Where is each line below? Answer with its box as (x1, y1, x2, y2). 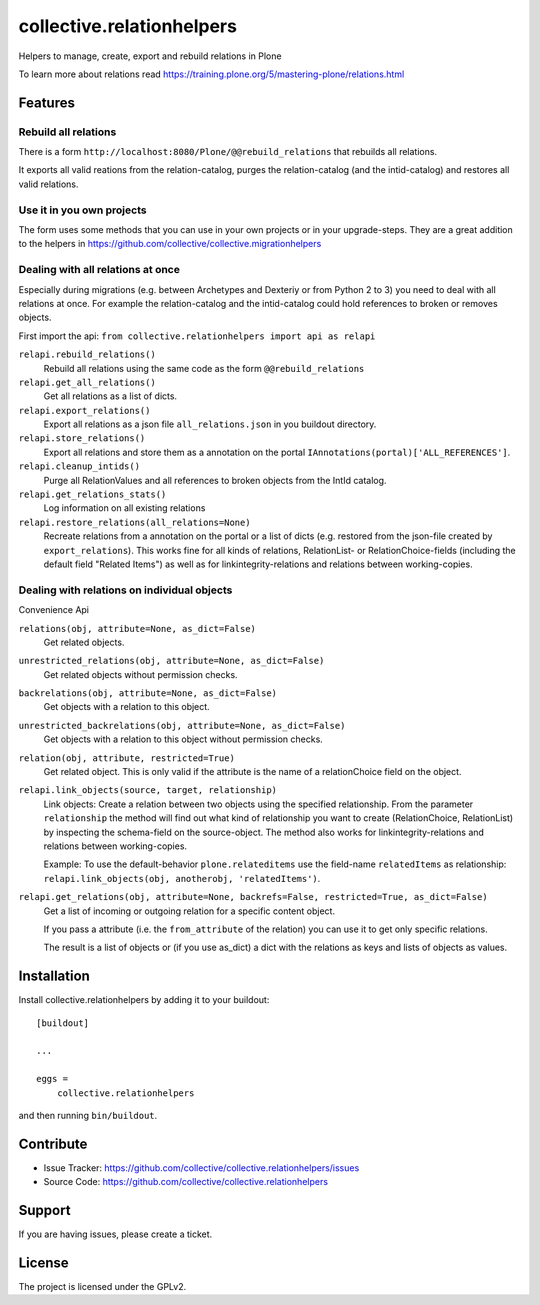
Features (18, 94, 75, 111)
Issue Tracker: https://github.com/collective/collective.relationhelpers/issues (43, 1161, 360, 1174)
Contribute (18, 1135, 88, 1152)
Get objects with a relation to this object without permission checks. (43, 733, 324, 745)
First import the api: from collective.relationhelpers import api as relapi (18, 330, 376, 342)
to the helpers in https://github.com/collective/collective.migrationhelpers (18, 238, 322, 250)
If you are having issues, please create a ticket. (18, 1228, 213, 1240)
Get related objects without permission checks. (43, 668, 239, 680)
